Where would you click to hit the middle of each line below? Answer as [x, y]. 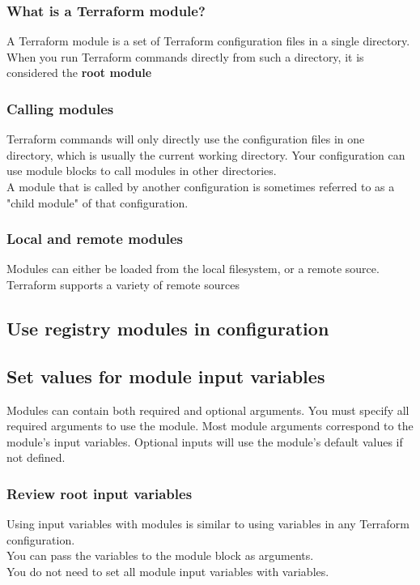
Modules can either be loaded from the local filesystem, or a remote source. [193, 269]
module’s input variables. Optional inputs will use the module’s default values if [205, 441]
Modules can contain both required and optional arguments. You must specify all [208, 410]
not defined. [36, 457]
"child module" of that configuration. [98, 202]
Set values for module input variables [166, 376]
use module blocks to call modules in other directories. [142, 171]
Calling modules [60, 108]
